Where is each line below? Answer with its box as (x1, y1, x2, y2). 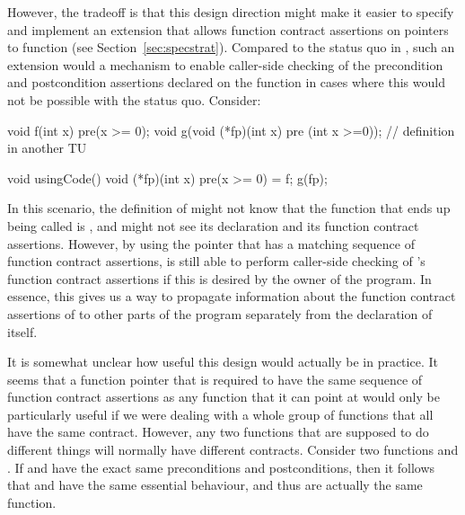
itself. (7, 322, 38, 341)
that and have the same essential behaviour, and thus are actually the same (7, 475, 423, 494)
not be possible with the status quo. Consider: (7, 90, 261, 109)
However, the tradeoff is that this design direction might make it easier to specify (7, 3, 454, 21)
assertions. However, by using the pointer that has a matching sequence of (7, 234, 415, 253)
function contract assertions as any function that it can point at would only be (7, 387, 440, 406)
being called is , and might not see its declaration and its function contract (7, 216, 419, 235)
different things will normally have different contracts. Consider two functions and (7, 440, 459, 459)
